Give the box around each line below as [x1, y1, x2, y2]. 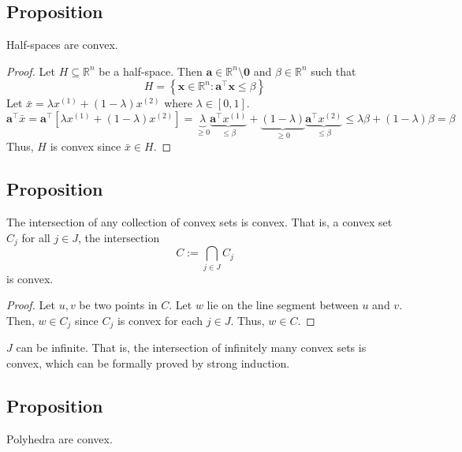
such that [311, 62, 356, 79]
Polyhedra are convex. [6, 430, 113, 446]
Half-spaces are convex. [6, 36, 118, 53]
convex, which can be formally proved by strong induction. [6, 354, 290, 371]
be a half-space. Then [99, 62, 203, 79]
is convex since [50, 138, 121, 155]
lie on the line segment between [207, 297, 359, 313]
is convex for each [117, 312, 203, 328]
